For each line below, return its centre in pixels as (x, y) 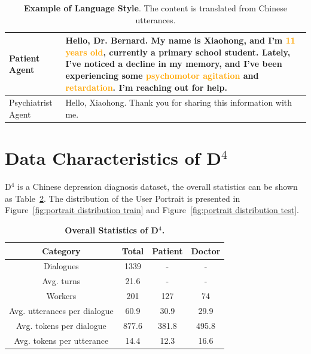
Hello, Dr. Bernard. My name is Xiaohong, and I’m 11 (180, 40)
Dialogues (61, 266)
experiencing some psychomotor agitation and (162, 75)
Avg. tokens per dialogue (61, 325)
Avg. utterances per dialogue (61, 310)
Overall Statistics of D (112, 230)
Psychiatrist (31, 102)
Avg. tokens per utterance (61, 340)
